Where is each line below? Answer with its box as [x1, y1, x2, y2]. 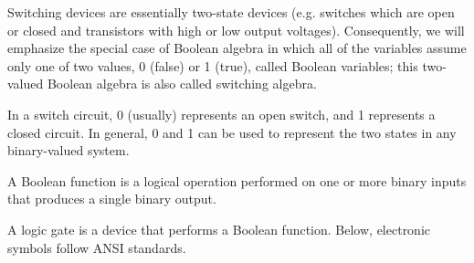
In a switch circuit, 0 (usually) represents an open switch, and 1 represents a [7, 104, 436, 123]
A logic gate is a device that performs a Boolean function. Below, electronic [7, 219, 431, 238]
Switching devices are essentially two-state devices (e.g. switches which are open [7, 3, 455, 21]
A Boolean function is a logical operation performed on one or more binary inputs [7, 171, 467, 190]
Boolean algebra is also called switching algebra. [47, 74, 317, 93]
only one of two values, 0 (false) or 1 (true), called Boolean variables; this [7, 56, 418, 75]
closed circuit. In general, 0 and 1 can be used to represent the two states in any [7, 122, 457, 142]
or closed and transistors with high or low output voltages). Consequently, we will [7, 20, 465, 39]
